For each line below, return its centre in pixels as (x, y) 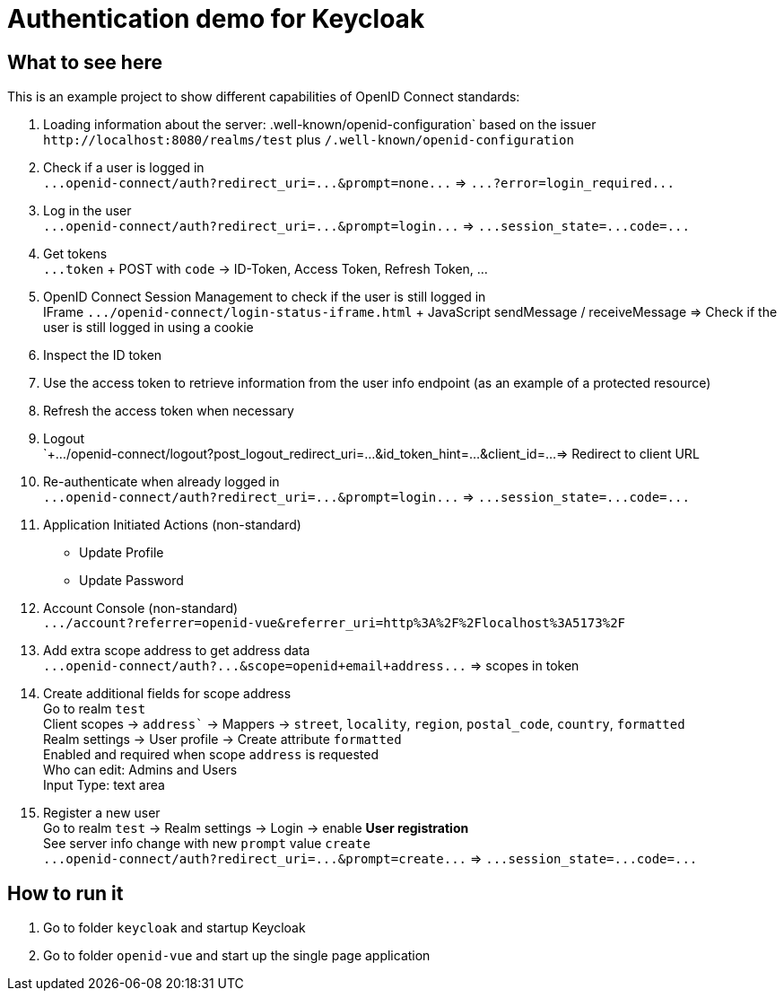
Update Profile (122, 553)
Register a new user (102, 813)
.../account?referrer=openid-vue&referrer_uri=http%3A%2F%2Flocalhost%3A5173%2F (335, 623)
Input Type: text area (104, 785)
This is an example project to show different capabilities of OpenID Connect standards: (264, 97)
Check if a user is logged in (124, 168)
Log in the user (87, 211)
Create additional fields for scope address (167, 694)
